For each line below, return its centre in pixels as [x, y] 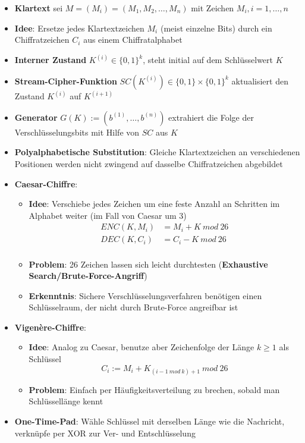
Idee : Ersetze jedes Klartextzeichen [79, 28]
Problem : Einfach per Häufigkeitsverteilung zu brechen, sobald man [154, 389]
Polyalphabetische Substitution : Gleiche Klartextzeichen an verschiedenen [157, 152]
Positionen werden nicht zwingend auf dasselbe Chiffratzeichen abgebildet [149, 164]
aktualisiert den [260, 81]
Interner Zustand [51, 60]
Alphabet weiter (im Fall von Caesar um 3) [108, 215]
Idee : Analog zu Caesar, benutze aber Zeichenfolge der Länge [142, 347]
